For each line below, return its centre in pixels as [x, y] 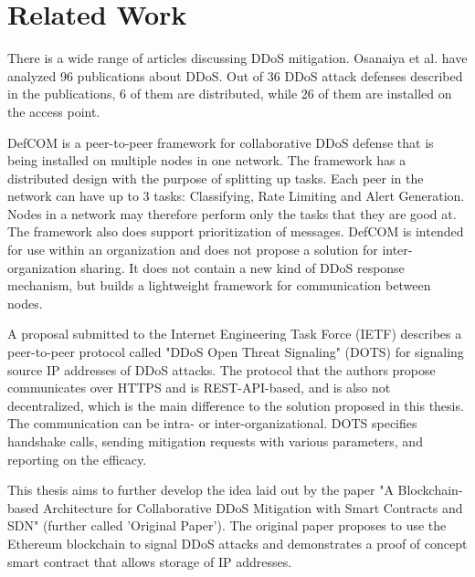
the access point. [54, 111]
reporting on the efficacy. [77, 459]
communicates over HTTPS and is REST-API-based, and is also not [199, 388]
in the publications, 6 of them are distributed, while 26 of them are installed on [230, 94]
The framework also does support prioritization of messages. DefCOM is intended [236, 231]
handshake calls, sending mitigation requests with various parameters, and [215, 441]
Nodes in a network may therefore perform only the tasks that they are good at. [232, 213]
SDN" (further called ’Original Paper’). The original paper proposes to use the [227, 525]
